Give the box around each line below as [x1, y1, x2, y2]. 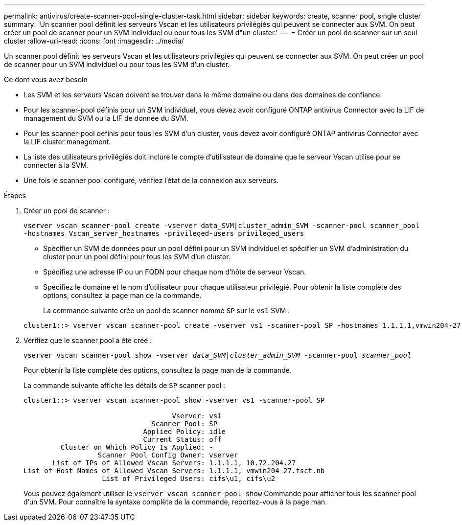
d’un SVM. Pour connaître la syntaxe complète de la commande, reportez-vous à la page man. [23, 498, 327, 506]
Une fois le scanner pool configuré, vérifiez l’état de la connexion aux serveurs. [23, 176, 279, 184]
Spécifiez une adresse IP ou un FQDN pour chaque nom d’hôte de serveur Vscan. [43, 268, 306, 276]
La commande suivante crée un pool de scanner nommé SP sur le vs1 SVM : [43, 306, 290, 315]
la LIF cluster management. [23, 137, 111, 146]
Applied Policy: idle [143, 428, 226, 435]
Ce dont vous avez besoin [4, 75, 88, 84]
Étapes [4, 191, 26, 200]
